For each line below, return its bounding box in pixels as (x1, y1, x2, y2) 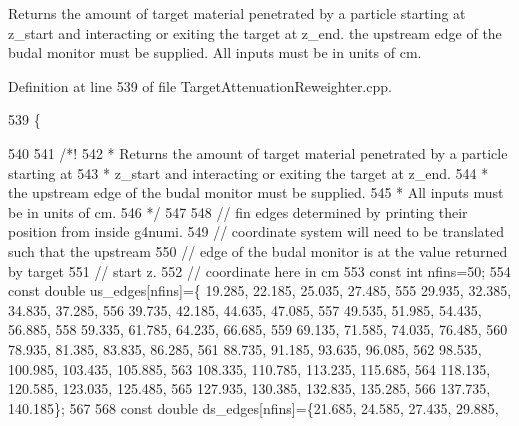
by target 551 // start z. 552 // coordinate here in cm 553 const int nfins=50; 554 (8, 260, 511, 281)
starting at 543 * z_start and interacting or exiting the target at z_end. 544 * (8, 162, 489, 183)
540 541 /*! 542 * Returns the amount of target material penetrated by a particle (8, 142, 508, 163)
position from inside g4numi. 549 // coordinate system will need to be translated (8, 221, 504, 242)
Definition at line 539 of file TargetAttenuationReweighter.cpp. (8, 75, 392, 96)
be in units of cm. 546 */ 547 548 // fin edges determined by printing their (8, 201, 468, 222)
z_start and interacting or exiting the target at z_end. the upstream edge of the (8, 22, 502, 43)
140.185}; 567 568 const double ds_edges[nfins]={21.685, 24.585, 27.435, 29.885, (8, 397, 499, 418)
